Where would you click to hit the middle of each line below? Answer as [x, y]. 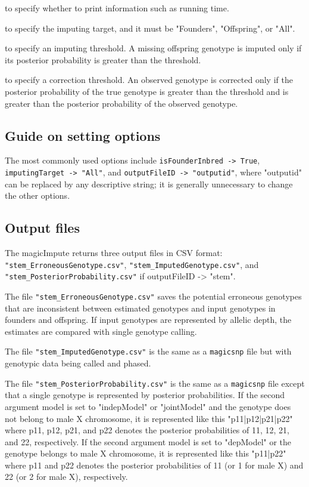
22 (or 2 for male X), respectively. [66, 477]
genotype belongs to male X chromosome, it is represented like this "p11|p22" [146, 453]
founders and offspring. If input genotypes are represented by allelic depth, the [148, 320]
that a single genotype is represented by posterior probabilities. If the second [145, 395]
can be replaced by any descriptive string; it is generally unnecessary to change [149, 184]
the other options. [38, 195]
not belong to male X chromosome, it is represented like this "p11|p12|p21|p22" [149, 418]
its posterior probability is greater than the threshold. [103, 59]
